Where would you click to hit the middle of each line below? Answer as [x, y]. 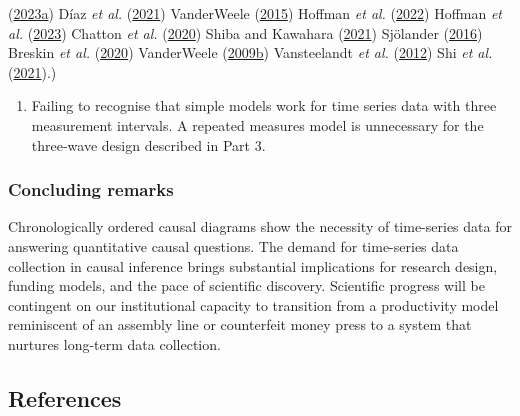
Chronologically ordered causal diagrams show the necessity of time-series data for [260, 226]
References [65, 397]
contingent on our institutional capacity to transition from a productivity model [253, 304]
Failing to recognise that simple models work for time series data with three [264, 105]
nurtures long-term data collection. [114, 343]
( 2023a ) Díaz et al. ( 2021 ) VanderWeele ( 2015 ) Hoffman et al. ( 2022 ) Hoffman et [255, 13]
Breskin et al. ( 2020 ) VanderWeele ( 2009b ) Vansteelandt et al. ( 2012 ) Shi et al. [250, 52]
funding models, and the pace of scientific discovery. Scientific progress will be [246, 285]
